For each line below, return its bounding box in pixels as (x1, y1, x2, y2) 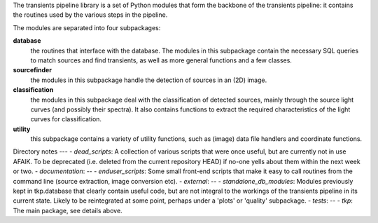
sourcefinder (13, 66, 52, 74)
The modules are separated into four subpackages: (13, 23, 161, 32)
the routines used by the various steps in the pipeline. (13, 11, 168, 19)
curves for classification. (30, 115, 101, 123)
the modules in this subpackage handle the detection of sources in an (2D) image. (30, 76, 267, 84)
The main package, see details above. (13, 206, 122, 215)
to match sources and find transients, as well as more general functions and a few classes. (30, 56, 292, 65)
